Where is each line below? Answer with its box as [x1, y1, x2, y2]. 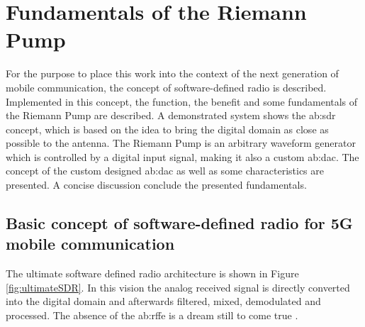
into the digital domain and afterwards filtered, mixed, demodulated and [6, 294, 321, 309]
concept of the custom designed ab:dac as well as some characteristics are [6, 163, 324, 178]
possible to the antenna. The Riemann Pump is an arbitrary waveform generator [6, 135, 356, 150]
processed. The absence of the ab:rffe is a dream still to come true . [6, 308, 298, 323]
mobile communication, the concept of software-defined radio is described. [6, 79, 327, 94]
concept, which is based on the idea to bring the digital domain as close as [6, 121, 329, 136]
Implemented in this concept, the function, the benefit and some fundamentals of [6, 94, 358, 109]
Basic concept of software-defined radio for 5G [6, 212, 353, 234]
